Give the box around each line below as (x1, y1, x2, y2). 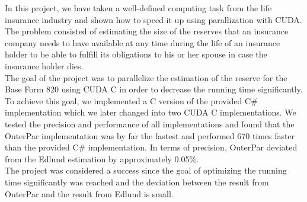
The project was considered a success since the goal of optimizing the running (5, 164, 287, 177)
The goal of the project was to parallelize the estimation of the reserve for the (5, 71, 287, 84)
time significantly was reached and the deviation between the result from (5, 175, 269, 188)
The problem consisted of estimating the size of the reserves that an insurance (5, 25, 289, 37)
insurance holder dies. (5, 59, 84, 72)
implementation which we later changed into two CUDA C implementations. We (5, 106, 296, 118)
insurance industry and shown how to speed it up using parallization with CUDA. (5, 13, 302, 25)
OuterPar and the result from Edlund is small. (5, 187, 174, 200)
